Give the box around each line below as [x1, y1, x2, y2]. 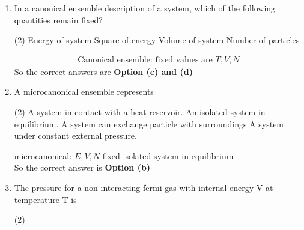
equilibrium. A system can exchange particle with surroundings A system [14, 117, 284, 130]
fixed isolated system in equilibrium [102, 149, 234, 162]
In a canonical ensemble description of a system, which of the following [14, 2, 276, 14]
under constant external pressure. [14, 129, 137, 142]
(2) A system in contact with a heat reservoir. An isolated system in [14, 106, 266, 118]
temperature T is [14, 193, 77, 205]
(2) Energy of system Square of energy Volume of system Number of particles [14, 34, 300, 46]
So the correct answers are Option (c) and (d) [14, 65, 193, 77]
